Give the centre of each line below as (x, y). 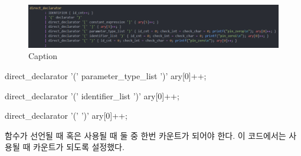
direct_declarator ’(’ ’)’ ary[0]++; (66, 116)
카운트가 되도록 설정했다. (78, 147)
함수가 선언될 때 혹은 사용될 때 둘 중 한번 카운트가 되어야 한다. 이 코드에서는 (145, 135)
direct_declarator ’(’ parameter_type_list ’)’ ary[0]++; (106, 76)
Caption (43, 56)
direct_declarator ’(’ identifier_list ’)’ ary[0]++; (92, 95)
